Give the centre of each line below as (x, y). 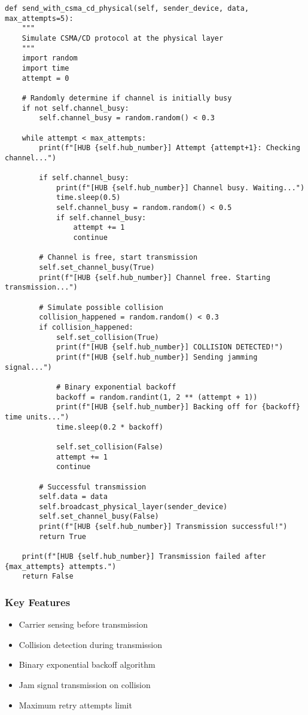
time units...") (37, 417)
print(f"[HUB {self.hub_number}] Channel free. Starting (155, 277)
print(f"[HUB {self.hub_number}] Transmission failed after (144, 557)
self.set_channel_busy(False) (99, 517)
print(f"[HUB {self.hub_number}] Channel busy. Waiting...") (180, 188)
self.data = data (73, 497)
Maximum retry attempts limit (75, 705)
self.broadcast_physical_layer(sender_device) (133, 506)
